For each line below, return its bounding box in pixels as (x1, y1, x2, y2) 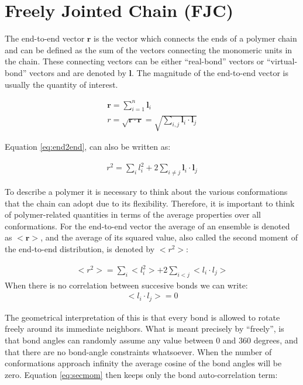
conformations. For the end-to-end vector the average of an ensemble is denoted (5, 219, 290, 232)
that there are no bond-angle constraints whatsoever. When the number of (5, 345, 272, 357)
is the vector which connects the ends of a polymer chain (94, 32, 297, 44)
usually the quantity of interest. (5, 78, 118, 90)
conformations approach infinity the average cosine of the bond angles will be (5, 357, 282, 369)
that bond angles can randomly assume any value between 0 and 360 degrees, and (5, 334, 298, 346)
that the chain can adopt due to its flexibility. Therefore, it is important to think (5, 197, 295, 209)
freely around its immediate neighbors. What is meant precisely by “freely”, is (5, 322, 284, 335)
